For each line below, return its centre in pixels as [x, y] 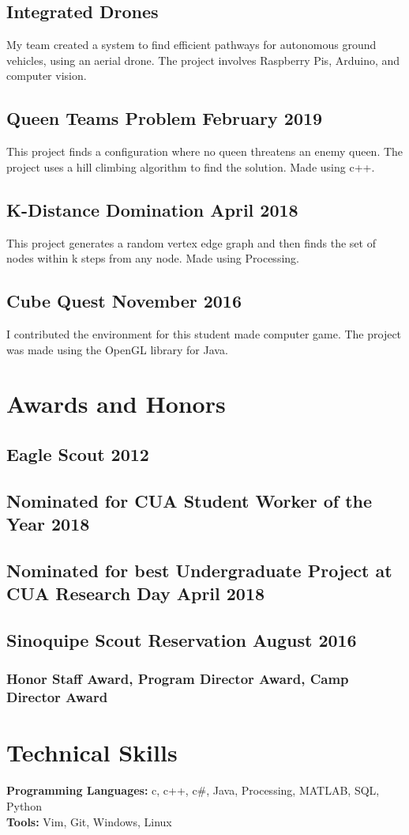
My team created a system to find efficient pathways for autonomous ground [191, 45]
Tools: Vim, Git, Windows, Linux [89, 821]
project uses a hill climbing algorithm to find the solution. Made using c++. [191, 166]
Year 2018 [48, 524]
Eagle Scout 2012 [78, 453]
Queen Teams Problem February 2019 [165, 118]
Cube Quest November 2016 [124, 301]
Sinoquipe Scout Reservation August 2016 [182, 640]
